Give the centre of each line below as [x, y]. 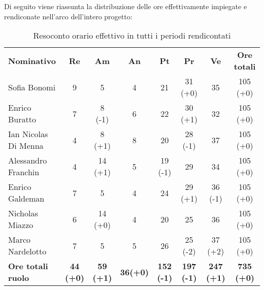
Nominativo [32, 60]
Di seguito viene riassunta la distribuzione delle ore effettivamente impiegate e [126, 6]
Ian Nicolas [28, 134]
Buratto [22, 119]
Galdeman [26, 199]
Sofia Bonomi [32, 87]
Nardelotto [27, 251]
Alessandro [28, 160]
